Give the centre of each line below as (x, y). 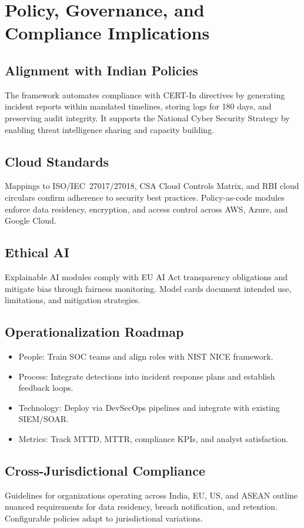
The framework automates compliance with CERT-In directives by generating (145, 94)
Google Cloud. (31, 220)
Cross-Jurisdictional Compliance (105, 470)
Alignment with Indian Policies (101, 70)
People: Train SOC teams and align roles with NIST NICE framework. (146, 356)
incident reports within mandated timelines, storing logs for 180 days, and (138, 106)
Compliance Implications (107, 33)
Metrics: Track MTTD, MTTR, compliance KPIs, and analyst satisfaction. (153, 438)
